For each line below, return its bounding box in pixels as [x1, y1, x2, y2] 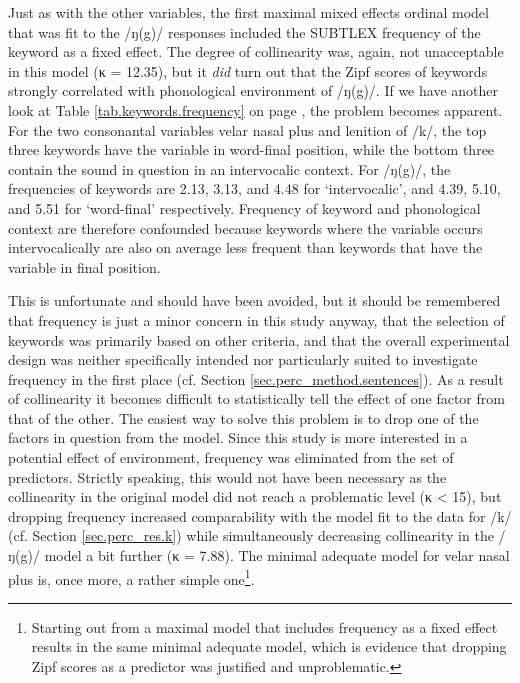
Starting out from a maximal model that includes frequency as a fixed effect [31, 616, 498, 637]
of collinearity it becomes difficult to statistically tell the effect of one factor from [8, 388, 505, 409]
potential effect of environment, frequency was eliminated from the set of [8, 447, 454, 468]
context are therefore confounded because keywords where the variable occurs [8, 217, 483, 238]
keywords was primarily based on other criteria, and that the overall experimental [8, 329, 510, 350]
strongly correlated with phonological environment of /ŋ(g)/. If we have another [8, 80, 498, 101]
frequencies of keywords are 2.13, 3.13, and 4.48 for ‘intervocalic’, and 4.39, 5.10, [8, 178, 501, 199]
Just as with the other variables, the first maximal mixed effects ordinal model [8, 2, 489, 22]
